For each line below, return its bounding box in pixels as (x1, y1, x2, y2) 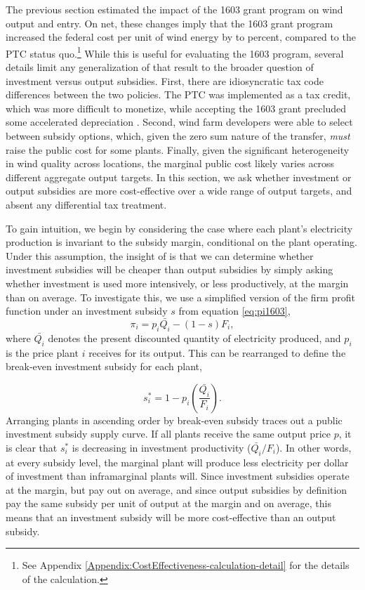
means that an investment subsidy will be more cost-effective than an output (6, 510, 336, 525)
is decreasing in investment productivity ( (72, 440, 251, 454)
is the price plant (6, 345, 79, 360)
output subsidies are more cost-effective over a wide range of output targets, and (6, 183, 352, 198)
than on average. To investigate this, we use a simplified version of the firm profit (6, 289, 355, 304)
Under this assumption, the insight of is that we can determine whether (6, 248, 314, 263)
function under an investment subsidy (6, 303, 168, 318)
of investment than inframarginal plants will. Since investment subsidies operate (6, 468, 350, 483)
